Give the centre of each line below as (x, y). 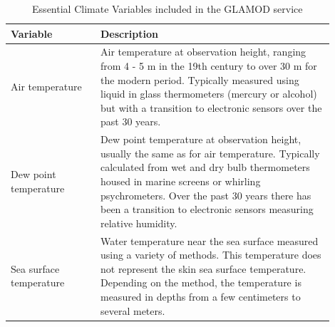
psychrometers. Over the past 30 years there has (206, 195)
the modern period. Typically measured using (200, 79)
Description (129, 33)
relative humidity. (139, 223)
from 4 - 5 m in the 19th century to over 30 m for (208, 66)
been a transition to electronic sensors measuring (207, 209)
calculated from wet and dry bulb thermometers (205, 167)
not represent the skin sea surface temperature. (203, 268)
